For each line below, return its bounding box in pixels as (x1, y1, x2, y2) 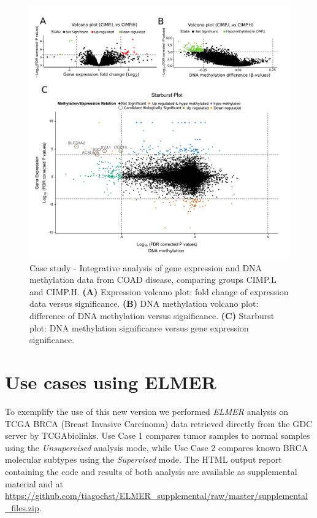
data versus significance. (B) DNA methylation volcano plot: (29, 297, 259, 310)
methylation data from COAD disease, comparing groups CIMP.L (29, 273, 277, 286)
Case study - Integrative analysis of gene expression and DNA (29, 261, 262, 274)
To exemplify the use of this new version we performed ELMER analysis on (5, 404, 289, 417)
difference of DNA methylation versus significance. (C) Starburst (29, 309, 275, 322)
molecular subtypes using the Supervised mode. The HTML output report (5, 453, 282, 466)
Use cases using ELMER (5, 369, 216, 394)
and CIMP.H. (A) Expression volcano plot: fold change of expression (29, 285, 289, 298)
